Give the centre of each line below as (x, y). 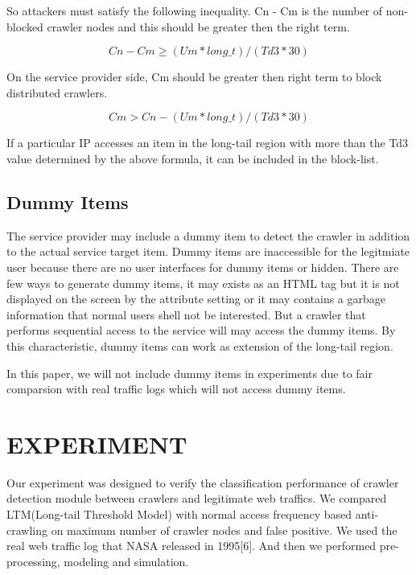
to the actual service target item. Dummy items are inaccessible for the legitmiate (208, 251)
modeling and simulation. (126, 561)
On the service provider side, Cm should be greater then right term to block (194, 77)
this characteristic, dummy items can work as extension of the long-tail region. (200, 345)
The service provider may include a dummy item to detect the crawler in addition (208, 235)
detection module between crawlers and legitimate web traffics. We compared (197, 498)
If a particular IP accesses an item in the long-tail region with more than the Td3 (208, 143)
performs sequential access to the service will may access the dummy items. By (201, 330)
